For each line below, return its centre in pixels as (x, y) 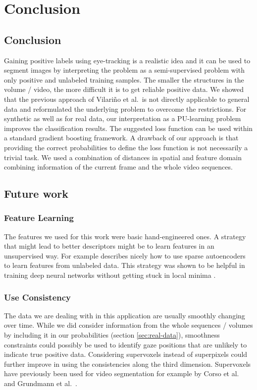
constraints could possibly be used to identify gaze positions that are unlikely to (126, 344)
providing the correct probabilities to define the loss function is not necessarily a (126, 147)
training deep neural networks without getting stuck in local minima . (110, 275)
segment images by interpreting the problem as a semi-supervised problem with (124, 70)
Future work (36, 194)
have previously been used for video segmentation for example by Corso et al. (122, 373)
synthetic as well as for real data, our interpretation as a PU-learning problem (123, 118)
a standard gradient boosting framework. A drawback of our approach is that (121, 138)
